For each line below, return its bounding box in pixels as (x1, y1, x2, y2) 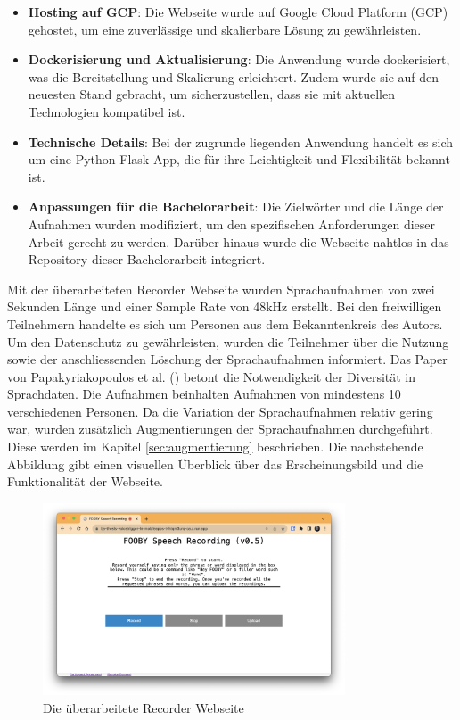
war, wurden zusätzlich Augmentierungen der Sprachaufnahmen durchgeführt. (7, 419, 433, 438)
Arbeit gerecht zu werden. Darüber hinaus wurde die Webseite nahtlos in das (28, 232, 449, 251)
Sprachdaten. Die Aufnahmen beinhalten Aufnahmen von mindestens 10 (7, 385, 401, 403)
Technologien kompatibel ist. (28, 102, 185, 120)
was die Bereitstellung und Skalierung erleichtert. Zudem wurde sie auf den (28, 67, 439, 86)
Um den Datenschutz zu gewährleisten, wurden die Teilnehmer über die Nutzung (7, 332, 449, 351)
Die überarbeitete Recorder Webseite (43, 699, 244, 717)
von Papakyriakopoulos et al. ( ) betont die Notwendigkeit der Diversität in (7, 367, 416, 385)
